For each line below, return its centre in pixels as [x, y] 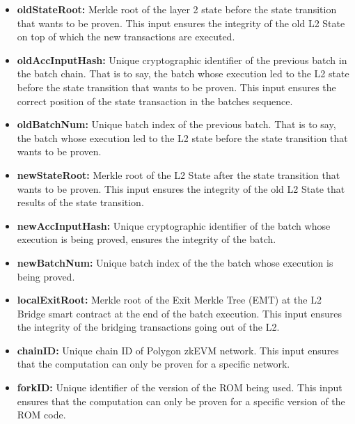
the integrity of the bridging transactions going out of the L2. [148, 327]
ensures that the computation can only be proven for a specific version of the [181, 401]
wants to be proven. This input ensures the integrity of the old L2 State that [181, 188]
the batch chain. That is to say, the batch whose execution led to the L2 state [183, 73]
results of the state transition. [80, 202]
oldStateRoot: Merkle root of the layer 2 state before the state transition [177, 9]
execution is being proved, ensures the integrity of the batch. [147, 239]
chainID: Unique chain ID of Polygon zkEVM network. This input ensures [178, 350]
